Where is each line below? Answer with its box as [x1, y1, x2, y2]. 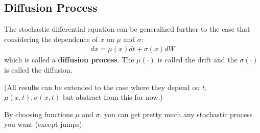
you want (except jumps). [4, 119, 84, 129]
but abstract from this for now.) [62, 92, 163, 102]
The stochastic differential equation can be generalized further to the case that [4, 24, 250, 34]
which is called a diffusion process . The [4, 54, 134, 65]
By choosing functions [4, 108, 73, 119]
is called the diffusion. [4, 64, 73, 75]
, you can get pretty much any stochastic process [100, 108, 253, 119]
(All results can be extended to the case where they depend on [4, 81, 200, 92]
